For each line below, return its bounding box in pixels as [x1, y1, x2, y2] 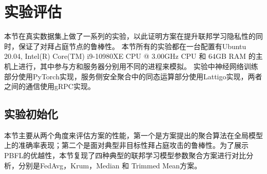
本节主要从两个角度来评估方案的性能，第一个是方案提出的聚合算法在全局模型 [4, 129, 263, 140]
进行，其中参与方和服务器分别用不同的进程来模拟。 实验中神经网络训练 [18, 60, 258, 71]
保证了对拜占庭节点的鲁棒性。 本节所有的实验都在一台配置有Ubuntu [18, 40, 246, 51]
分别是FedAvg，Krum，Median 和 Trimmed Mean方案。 [18, 160, 202, 170]
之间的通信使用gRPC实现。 [4, 81, 95, 92]
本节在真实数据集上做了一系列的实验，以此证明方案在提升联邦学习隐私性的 [4, 31, 256, 41]
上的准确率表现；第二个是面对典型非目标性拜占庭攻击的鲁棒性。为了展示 [4, 140, 249, 150]
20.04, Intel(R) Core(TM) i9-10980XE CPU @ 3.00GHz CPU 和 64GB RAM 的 [4, 51, 256, 61]
